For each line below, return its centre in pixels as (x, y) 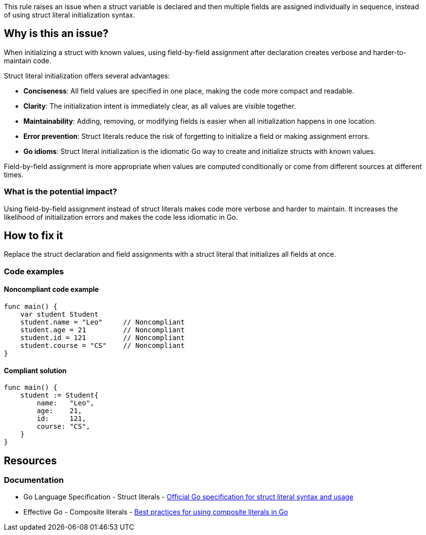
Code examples (34, 271)
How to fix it (34, 236)
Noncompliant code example (51, 289)
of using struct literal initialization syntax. (69, 15)
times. (14, 174)
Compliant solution (35, 370)
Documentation (34, 480)
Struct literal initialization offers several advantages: (87, 76)
